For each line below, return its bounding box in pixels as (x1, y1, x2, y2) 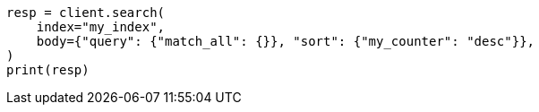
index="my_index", (36, 20, 166, 34)
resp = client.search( (6, 5, 166, 20)
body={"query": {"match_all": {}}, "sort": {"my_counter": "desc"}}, (36, 34, 535, 48)
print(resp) (6, 63, 90, 77)
